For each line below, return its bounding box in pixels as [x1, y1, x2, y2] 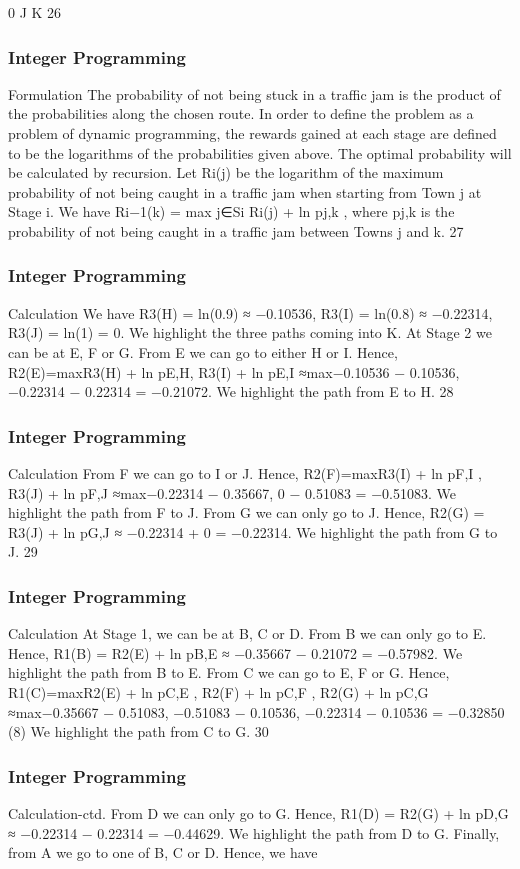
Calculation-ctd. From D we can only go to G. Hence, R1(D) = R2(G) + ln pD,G [8, 802, 509, 823]
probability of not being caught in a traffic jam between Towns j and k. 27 [8, 220, 464, 241]
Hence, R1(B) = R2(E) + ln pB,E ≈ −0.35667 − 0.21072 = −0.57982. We [8, 642, 463, 663]
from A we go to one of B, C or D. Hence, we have [8, 842, 318, 863]
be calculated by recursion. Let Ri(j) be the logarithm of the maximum [8, 162, 444, 183]
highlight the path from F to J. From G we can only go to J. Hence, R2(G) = [8, 502, 485, 523]
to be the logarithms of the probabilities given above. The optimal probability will [8, 142, 512, 163]
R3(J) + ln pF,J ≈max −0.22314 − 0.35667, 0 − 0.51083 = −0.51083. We [8, 482, 456, 503]
